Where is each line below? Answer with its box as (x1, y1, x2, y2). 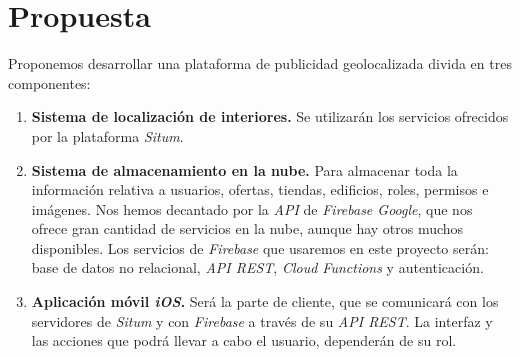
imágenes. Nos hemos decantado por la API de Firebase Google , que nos (31, 198, 473, 219)
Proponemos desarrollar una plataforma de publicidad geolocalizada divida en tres (8, 53, 512, 74)
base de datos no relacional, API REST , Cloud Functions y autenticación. (31, 257, 484, 278)
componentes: (8, 72, 91, 93)
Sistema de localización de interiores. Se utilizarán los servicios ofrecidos (31, 106, 509, 127)
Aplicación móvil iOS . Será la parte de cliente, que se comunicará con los (31, 291, 499, 312)
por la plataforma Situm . (31, 125, 184, 146)
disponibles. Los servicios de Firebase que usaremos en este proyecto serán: (31, 237, 489, 258)
